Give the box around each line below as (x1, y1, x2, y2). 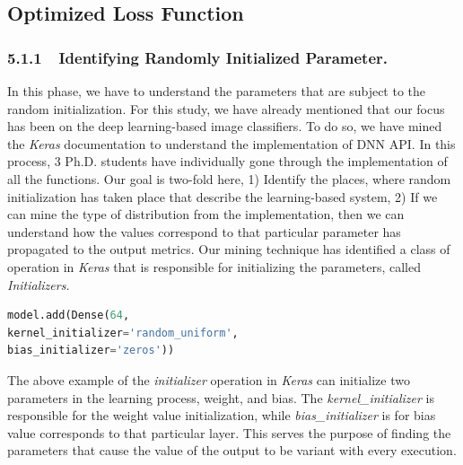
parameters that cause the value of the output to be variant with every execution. (7, 441, 457, 460)
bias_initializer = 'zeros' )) (7, 344, 175, 357)
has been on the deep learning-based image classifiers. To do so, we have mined (7, 117, 442, 136)
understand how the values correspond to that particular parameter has (7, 222, 401, 241)
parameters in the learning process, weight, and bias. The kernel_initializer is (7, 388, 434, 407)
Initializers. (7, 275, 70, 294)
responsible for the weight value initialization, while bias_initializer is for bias (7, 406, 436, 425)
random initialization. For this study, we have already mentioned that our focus (7, 99, 445, 118)
